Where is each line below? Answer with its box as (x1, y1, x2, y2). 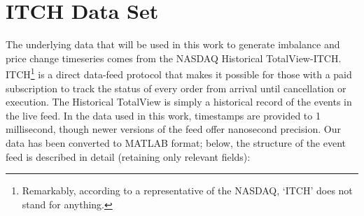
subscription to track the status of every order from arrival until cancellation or (6, 80, 346, 95)
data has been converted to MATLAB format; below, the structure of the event (6, 135, 346, 150)
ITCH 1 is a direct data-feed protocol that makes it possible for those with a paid (6, 65, 352, 81)
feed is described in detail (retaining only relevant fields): (6, 149, 251, 164)
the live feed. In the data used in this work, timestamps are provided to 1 (6, 108, 321, 122)
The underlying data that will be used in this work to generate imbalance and (6, 37, 340, 52)
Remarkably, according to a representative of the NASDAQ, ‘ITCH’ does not (22, 183, 353, 198)
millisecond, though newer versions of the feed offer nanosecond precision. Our (6, 122, 341, 136)
